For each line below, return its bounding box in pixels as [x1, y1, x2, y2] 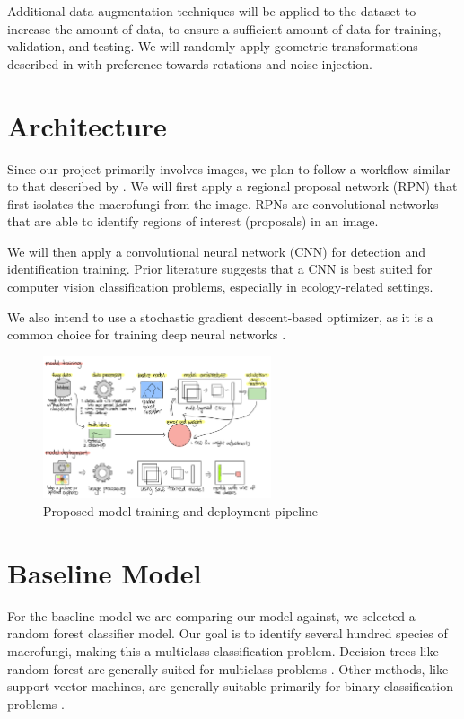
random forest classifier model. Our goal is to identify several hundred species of [7, 624, 448, 643]
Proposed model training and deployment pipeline [43, 502, 319, 521]
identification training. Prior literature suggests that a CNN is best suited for [7, 259, 433, 278]
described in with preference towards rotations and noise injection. [7, 54, 372, 73]
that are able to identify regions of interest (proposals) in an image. [7, 212, 379, 231]
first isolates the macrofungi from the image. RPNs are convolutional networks [7, 194, 439, 213]
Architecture [7, 107, 167, 144]
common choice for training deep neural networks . [7, 325, 286, 344]
